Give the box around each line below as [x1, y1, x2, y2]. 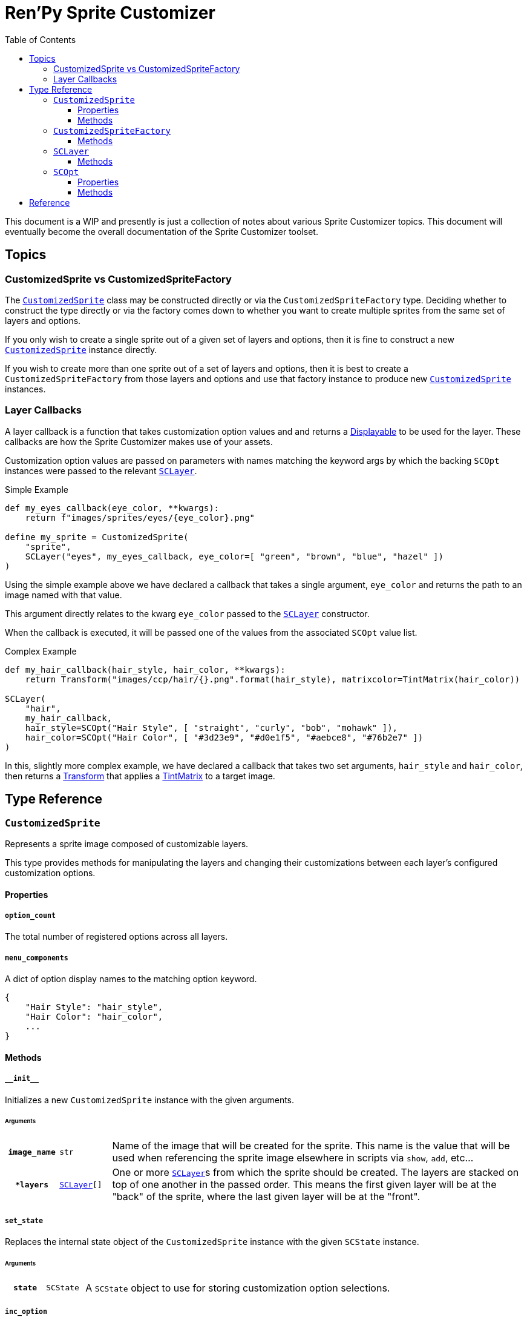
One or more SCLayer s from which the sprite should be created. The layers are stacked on [112, 1166, 519, 1179]
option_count [5, 911, 56, 920]
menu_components [5, 953, 68, 962]
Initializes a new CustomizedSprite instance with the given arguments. [5, 1094, 295, 1105]
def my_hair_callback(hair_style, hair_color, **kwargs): [5, 664, 286, 675]
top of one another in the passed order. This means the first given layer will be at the [112, 1178, 497, 1191]
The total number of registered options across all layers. [5, 931, 228, 942]
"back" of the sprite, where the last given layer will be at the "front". [112, 1190, 421, 1203]
